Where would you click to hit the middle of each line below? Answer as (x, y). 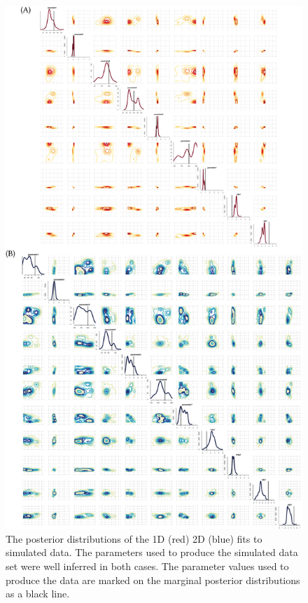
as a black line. (38, 594)
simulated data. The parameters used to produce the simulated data (152, 552)
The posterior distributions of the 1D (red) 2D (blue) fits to (134, 538)
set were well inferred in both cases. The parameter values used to (147, 566)
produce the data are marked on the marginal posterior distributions (153, 580)
